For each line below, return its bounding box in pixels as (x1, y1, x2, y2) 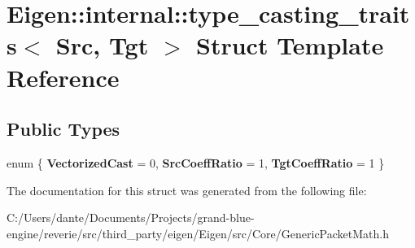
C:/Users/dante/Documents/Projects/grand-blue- (7, 209, 255, 226)
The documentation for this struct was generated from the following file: (7, 181, 367, 198)
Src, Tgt (55, 28, 149, 62)
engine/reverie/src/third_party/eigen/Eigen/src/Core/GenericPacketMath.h (7, 224, 389, 241)
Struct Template (196, 28, 384, 62)
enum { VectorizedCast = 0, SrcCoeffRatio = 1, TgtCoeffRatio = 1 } (7, 154, 385, 171)
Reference (7, 60, 120, 94)
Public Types (7, 116, 120, 141)
